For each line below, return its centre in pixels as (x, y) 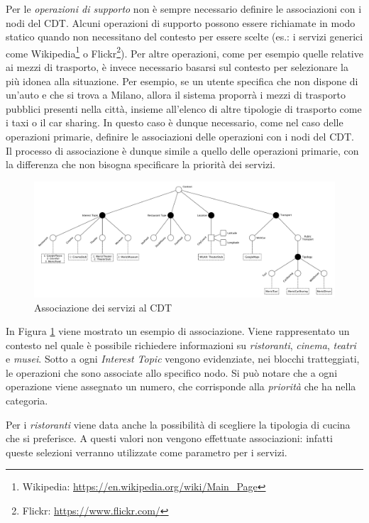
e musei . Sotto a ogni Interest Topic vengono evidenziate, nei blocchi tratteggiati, (183, 359)
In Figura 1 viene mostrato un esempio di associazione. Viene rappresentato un (178, 331)
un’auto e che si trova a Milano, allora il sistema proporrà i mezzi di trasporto (176, 95)
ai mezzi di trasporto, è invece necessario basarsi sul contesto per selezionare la (177, 67)
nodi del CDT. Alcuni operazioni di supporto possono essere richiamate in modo (181, 22)
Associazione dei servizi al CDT (103, 307)
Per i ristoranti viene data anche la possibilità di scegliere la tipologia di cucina (178, 424)
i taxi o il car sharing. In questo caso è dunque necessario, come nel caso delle (175, 122)
